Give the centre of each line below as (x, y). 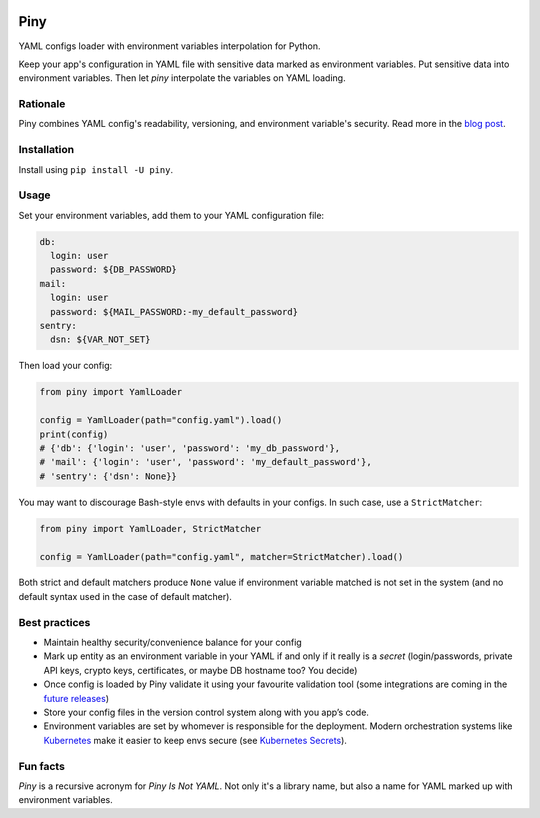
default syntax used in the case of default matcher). (125, 596)
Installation (46, 150)
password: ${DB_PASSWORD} (113, 269)
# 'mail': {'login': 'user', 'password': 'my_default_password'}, (205, 462)
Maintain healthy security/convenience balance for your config (172, 642)
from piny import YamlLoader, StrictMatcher (150, 528)
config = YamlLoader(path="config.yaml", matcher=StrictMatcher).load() (221, 556)
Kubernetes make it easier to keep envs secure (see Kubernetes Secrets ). (195, 740)
